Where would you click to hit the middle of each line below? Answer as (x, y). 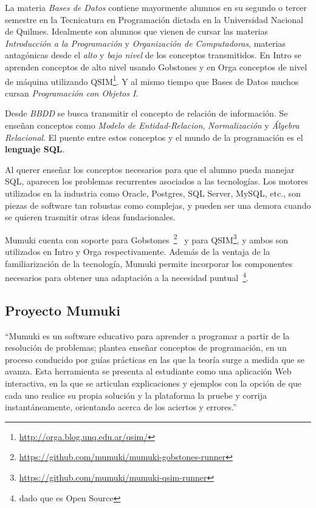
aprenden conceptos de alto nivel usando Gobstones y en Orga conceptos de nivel (156, 66)
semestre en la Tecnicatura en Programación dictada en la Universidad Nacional (154, 19)
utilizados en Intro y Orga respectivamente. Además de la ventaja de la (138, 251)
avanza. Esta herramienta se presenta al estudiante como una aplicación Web (148, 371)
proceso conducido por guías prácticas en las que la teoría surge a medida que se (155, 359)
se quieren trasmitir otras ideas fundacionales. (90, 217)
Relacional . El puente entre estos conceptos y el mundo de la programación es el (154, 137)
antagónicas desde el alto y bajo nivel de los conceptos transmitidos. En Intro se (153, 55)
